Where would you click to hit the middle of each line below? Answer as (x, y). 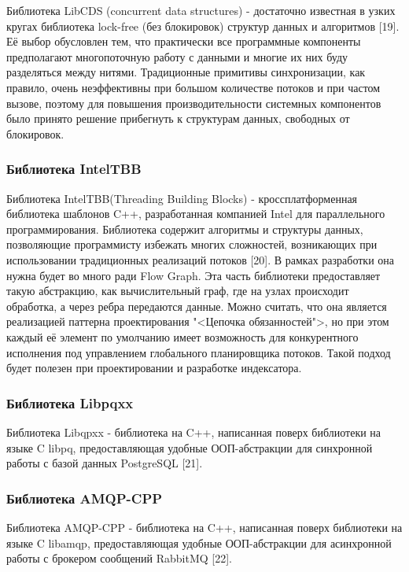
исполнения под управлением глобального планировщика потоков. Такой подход (199, 352)
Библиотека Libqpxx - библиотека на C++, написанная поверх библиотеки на (194, 432)
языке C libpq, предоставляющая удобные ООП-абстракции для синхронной (190, 447)
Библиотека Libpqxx (70, 402)
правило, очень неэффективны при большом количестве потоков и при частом (193, 87)
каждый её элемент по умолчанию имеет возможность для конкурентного (182, 336)
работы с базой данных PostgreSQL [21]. (105, 463)
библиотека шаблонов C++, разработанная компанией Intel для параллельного (196, 214)
